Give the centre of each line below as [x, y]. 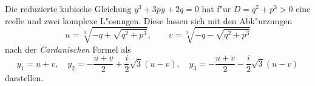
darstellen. [24, 78]
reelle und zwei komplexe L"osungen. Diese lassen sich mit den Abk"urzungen [149, 20]
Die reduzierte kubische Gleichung [68, 8]
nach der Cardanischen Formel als [68, 49]
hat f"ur [216, 8]
